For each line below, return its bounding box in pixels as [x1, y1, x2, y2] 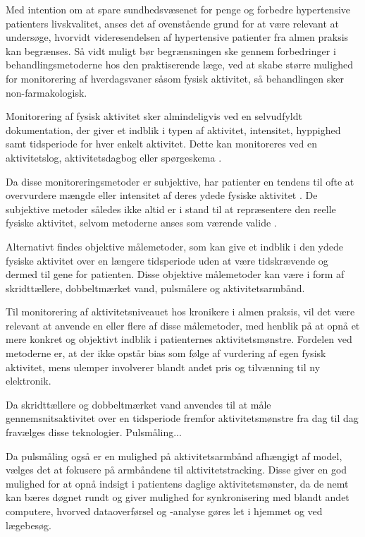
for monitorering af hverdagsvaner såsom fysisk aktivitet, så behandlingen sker [6, 71, 344, 85]
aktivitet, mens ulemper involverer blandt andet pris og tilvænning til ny [6, 359, 321, 374]
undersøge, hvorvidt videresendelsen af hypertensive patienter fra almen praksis [6, 30, 349, 44]
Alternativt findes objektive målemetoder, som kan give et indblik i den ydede [6, 239, 343, 253]
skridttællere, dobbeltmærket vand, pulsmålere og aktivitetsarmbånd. [6, 280, 305, 295]
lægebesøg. [6, 517, 52, 532]
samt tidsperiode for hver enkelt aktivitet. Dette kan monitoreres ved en [6, 136, 317, 151]
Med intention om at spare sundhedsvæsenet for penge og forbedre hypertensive [6, 2, 351, 16]
